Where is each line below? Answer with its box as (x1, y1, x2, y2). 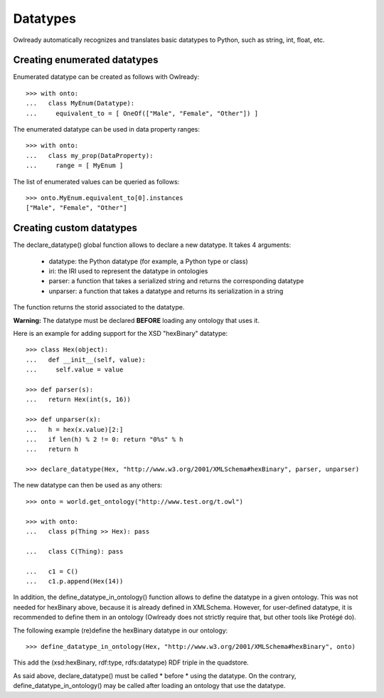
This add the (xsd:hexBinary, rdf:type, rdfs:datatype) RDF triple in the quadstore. (13, 658, 249, 667)
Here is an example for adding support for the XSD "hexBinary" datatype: (13, 329, 228, 337)
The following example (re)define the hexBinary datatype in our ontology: (13, 626, 228, 635)
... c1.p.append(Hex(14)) (26, 577, 124, 585)
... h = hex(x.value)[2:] (26, 425, 124, 433)
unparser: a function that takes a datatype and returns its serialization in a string (48, 287, 284, 295)
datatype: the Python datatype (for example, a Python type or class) (48, 257, 248, 265)
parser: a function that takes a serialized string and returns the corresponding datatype (48, 277, 304, 285)
